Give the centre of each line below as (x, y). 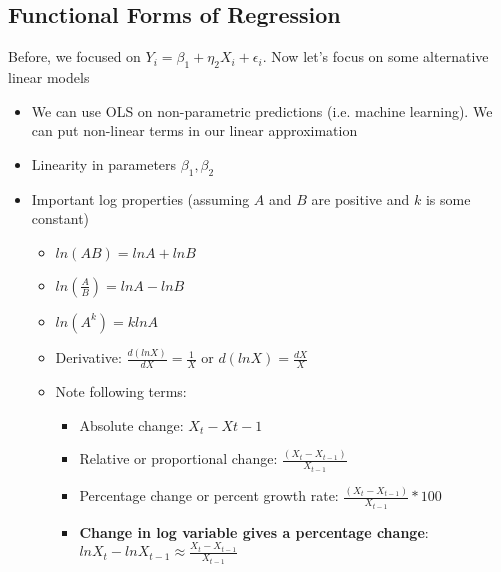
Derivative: (88, 357)
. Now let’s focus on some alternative (375, 56)
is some (448, 198)
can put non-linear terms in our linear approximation (194, 130)
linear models (49, 77)
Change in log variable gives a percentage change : (254, 531)
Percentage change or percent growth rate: (209, 495)
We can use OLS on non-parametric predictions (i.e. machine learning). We (262, 110)
